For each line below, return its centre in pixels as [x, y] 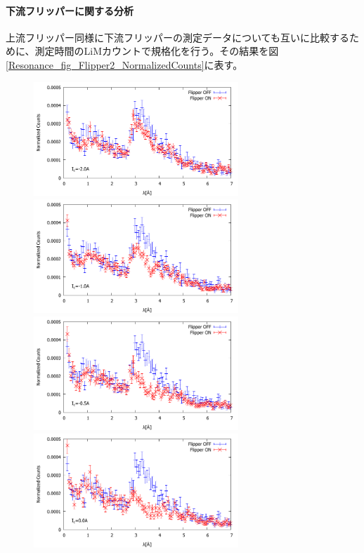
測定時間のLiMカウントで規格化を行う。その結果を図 [157, 51]
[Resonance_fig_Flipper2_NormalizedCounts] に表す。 [124, 64]
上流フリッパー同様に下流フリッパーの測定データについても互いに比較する [177, 37]
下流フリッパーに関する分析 [70, 10]
